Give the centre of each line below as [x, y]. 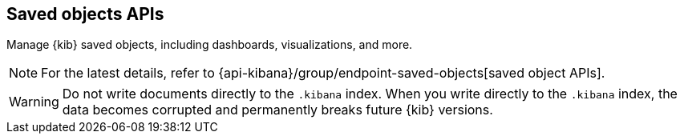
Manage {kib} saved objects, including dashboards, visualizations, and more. [210, 45]
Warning [34, 102]
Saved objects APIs [85, 14]
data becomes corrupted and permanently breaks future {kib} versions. [277, 110]
